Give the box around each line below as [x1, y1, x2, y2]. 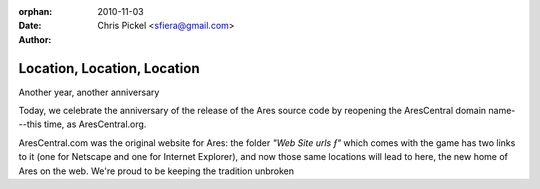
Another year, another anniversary [18, 86, 160, 98]
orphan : [18, 6, 53, 17]
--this [18, 118, 42, 130]
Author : [18, 33, 52, 45]
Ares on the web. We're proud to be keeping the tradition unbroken [18, 165, 295, 177]
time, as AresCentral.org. [43, 118, 147, 130]
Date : [18, 20, 42, 32]
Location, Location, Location [18, 60, 200, 77]
